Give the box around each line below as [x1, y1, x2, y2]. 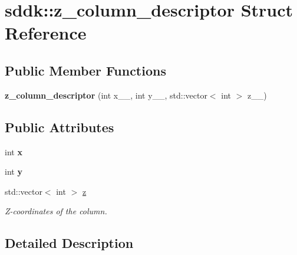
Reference [5, 21, 87, 45]
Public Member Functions [5, 61, 166, 79]
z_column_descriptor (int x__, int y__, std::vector [5, 89, 207, 101]
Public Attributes [5, 117, 114, 136]
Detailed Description [5, 234, 134, 252]
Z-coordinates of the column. [5, 205, 107, 217]
